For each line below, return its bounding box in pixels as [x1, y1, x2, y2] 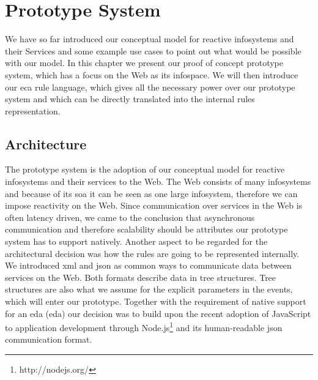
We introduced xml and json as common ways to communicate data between [5, 259, 292, 272]
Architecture [5, 134, 87, 153]
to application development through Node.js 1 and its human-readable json [5, 319, 283, 333]
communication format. [5, 333, 92, 346]
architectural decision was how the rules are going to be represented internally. [5, 247, 300, 259]
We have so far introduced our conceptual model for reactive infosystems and [5, 32, 294, 45]
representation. [5, 104, 61, 117]
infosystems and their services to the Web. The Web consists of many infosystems [5, 175, 311, 188]
